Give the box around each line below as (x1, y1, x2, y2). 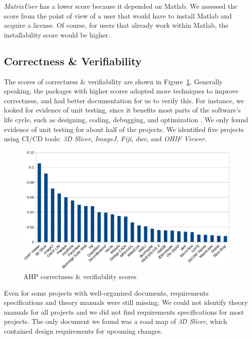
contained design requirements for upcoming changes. (4, 326, 163, 336)
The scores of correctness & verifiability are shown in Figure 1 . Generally (4, 76, 223, 86)
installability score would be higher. (4, 29, 110, 39)
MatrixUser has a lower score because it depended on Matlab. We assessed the (4, 1, 237, 11)
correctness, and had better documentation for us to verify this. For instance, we (4, 95, 244, 105)
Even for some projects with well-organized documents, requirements (4, 287, 209, 298)
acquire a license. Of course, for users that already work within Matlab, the (4, 20, 229, 30)
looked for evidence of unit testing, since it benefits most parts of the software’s (4, 105, 241, 115)
